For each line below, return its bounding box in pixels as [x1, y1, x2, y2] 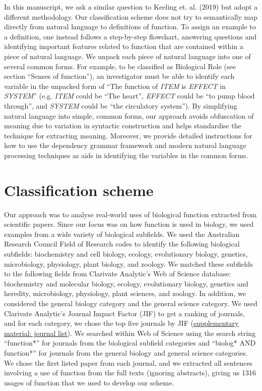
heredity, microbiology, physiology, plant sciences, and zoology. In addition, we [4, 288, 246, 299]
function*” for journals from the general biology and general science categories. [4, 347, 248, 358]
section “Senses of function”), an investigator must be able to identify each [4, 71, 235, 81]
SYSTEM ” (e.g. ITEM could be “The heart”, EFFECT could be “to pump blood [4, 90, 255, 101]
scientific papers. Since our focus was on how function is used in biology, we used [4, 219, 254, 229]
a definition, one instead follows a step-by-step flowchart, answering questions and [4, 31, 257, 41]
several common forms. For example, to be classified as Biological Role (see [4, 61, 236, 71]
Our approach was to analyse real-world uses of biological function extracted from [4, 209, 257, 219]
